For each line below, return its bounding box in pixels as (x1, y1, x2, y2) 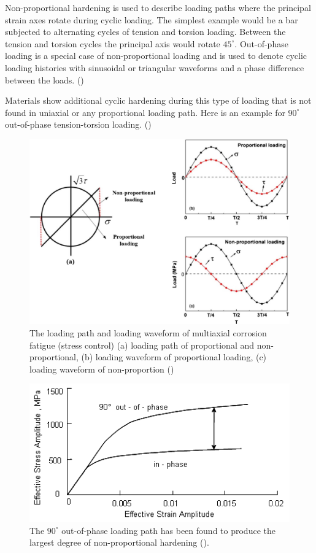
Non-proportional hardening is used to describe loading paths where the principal (5, 1, 311, 14)
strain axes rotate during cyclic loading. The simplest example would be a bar (5, 13, 298, 26)
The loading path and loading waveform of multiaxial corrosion (29, 326, 267, 339)
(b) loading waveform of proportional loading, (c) (81, 350, 267, 363)
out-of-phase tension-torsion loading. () (5, 118, 152, 131)
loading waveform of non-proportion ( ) (29, 362, 174, 375)
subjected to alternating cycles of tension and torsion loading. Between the (5, 25, 286, 38)
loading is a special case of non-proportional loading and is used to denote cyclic (5, 49, 307, 62)
